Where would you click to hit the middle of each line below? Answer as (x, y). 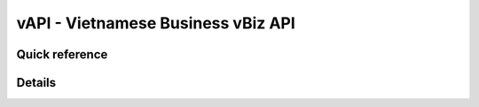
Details (36, 83)
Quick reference (62, 54)
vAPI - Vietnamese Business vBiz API (156, 23)
